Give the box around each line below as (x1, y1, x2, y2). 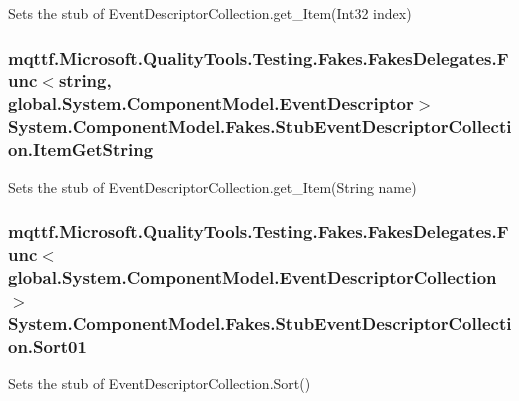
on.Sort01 (8, 333, 87, 358)
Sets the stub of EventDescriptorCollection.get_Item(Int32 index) (8, 3, 412, 23)
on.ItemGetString (8, 137, 154, 162)
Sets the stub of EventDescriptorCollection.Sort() (8, 372, 311, 393)
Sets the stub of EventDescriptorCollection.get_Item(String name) (8, 176, 417, 197)
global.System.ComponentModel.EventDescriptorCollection (8, 264, 497, 289)
